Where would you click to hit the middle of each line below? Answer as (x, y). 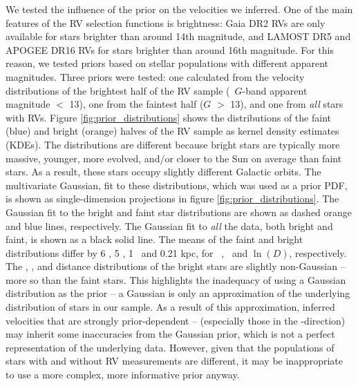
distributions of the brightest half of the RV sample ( (118, 90)
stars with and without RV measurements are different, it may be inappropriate (175, 361)
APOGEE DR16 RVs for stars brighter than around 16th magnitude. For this (170, 49)
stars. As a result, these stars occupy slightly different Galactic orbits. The (163, 172)
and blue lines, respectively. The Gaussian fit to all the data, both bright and (169, 225)
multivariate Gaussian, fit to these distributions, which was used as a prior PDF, (177, 185)
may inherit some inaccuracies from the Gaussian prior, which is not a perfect (170, 334)
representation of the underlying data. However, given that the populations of (170, 347)
